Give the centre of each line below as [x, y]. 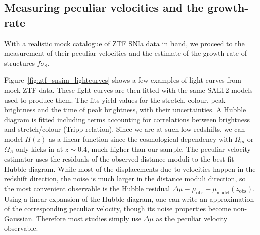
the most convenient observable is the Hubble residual [87, 188]
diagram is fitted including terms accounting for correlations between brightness [127, 119]
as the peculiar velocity [192, 218]
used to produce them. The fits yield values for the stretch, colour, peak [115, 99]
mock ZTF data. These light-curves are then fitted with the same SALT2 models [128, 89]
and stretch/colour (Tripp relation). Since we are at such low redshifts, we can [125, 129]
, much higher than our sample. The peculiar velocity [169, 149]
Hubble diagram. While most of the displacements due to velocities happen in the [130, 168]
